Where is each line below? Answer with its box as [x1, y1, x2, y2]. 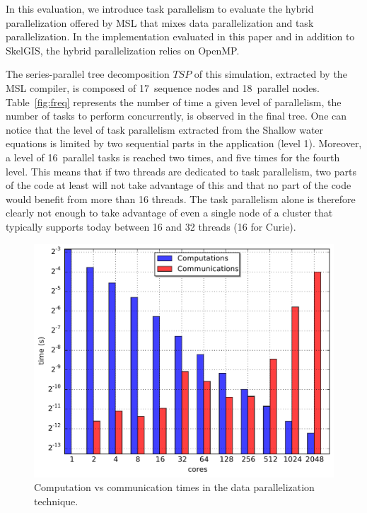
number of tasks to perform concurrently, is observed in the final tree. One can [6, 108, 347, 123]
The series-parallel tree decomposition [6, 67, 170, 81]
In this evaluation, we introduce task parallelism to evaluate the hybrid [6, 1, 314, 16]
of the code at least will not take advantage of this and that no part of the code [6, 178, 351, 192]
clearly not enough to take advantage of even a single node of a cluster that [6, 205, 333, 220]
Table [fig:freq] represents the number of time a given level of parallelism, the [6, 94, 342, 109]
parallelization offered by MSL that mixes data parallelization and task [6, 15, 314, 30]
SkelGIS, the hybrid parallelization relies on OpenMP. [6, 42, 240, 57]
